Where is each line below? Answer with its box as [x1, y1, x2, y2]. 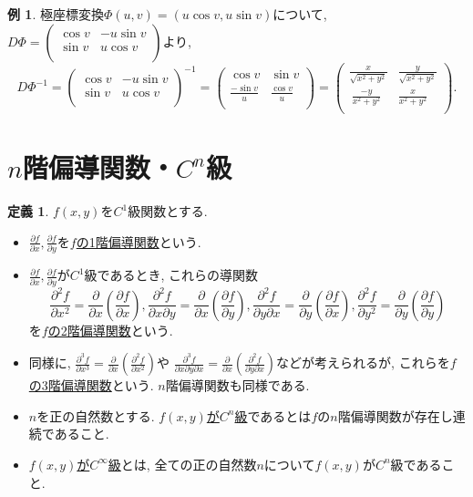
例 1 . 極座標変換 [7, 5, 104, 23]
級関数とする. [128, 202, 208, 221]
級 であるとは [234, 406, 312, 425]
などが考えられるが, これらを [276, 353, 450, 372]
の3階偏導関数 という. [28, 376, 154, 395]
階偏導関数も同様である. [165, 376, 310, 395]
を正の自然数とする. [36, 406, 155, 425]
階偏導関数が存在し [337, 406, 453, 425]
